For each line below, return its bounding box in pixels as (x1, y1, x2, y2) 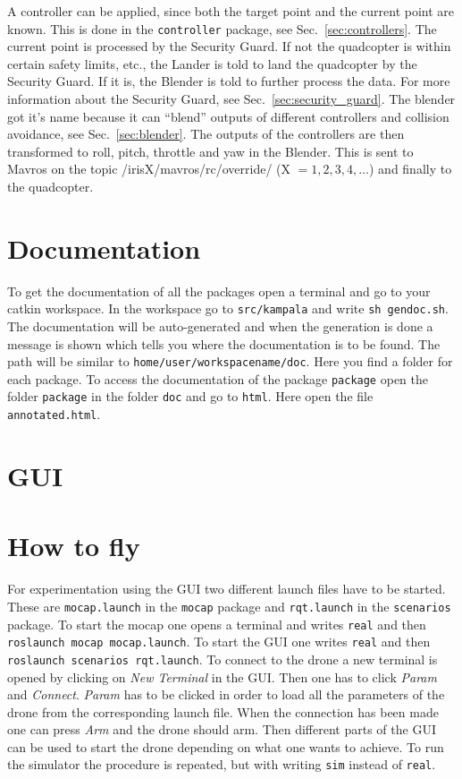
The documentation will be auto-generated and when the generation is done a (7, 316, 433, 335)
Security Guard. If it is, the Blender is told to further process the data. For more (7, 72, 450, 90)
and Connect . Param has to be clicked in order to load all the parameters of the (7, 685, 445, 704)
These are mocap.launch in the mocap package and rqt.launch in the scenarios (7, 596, 451, 615)
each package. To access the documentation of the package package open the (7, 369, 428, 388)
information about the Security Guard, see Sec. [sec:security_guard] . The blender (7, 90, 456, 108)
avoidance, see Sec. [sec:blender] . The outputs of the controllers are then (7, 124, 405, 143)
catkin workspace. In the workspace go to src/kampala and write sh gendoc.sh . (7, 299, 449, 318)
